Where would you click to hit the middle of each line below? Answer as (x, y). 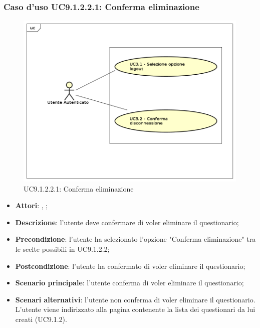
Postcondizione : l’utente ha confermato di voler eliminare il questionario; (130, 266)
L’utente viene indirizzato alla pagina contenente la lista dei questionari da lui (135, 309)
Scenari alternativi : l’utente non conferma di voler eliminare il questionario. (135, 299)
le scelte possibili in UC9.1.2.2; (62, 249)
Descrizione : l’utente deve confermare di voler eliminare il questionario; (127, 222)
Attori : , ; (32, 205)
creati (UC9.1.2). (41, 319)
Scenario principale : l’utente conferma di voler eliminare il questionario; (129, 283)
